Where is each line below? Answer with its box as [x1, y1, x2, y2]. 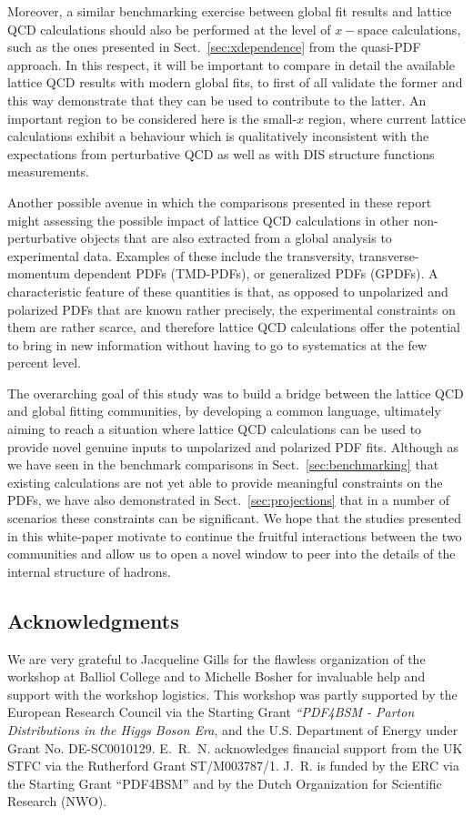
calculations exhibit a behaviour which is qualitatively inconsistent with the [7, 126, 429, 146]
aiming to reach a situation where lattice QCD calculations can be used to [7, 419, 422, 439]
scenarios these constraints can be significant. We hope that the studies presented [7, 509, 461, 528]
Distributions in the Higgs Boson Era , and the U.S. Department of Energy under [7, 720, 458, 739]
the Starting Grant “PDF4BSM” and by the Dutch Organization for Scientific [7, 773, 442, 792]
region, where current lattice [307, 108, 466, 127]
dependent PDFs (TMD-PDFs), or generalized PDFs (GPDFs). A [74, 264, 438, 283]
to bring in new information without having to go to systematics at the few [7, 335, 428, 354]
